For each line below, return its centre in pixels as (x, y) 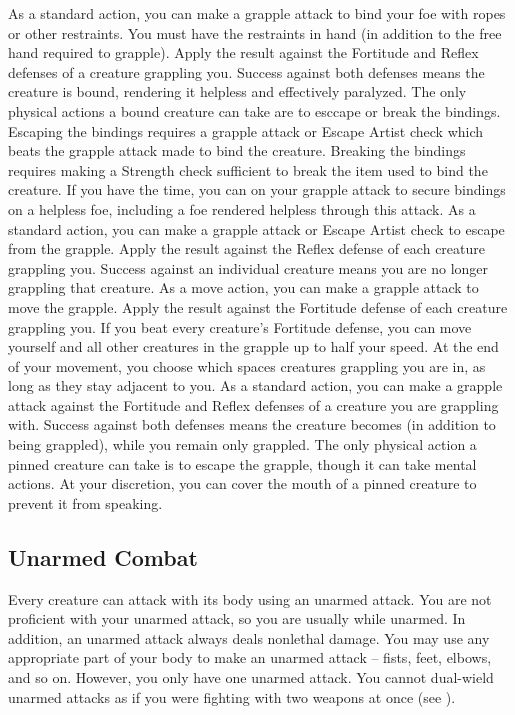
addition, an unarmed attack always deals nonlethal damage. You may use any (249, 637)
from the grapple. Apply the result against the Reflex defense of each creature (246, 248)
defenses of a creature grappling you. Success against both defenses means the (246, 71)
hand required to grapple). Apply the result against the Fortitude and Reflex (243, 52)
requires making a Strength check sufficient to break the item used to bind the (248, 169)
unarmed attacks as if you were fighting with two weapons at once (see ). (232, 696)
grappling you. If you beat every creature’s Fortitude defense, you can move (240, 326)
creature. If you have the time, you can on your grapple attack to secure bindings (257, 189)
